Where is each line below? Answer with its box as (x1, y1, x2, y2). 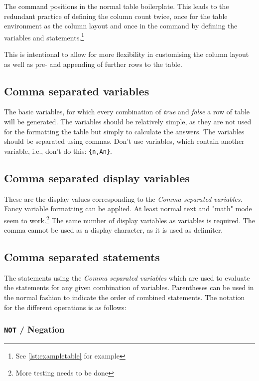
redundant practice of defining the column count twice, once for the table (4, 10, 228, 21)
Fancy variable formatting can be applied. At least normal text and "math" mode (4, 203, 252, 214)
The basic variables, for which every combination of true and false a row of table (4, 106, 250, 117)
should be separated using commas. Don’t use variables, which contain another (4, 136, 245, 146)
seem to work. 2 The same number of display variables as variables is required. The (4, 213, 255, 225)
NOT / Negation (4, 323, 65, 336)
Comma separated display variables (4, 170, 190, 185)
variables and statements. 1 (4, 30, 84, 42)
